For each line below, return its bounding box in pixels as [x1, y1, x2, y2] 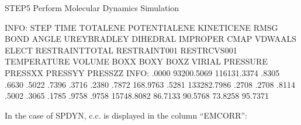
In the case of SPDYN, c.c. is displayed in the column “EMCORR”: [5, 109, 247, 121]
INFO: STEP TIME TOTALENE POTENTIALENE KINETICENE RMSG [5, 21, 278, 33]
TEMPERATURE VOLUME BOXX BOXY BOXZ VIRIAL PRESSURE [5, 55, 268, 67]
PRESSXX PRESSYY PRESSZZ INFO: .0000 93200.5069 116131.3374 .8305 [5, 66, 280, 78]
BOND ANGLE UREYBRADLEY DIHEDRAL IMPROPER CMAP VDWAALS [5, 33, 297, 45]
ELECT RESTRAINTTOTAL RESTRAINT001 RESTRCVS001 [5, 44, 237, 56]
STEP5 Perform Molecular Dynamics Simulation [5, 2, 179, 13]
